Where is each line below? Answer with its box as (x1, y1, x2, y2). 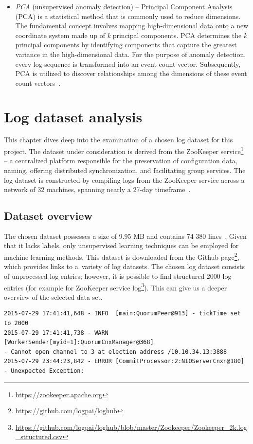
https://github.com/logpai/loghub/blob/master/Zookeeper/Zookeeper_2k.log (15, 422, 247, 432)
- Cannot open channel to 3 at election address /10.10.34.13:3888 (4, 348, 227, 355)
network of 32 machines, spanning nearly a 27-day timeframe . (4, 184, 191, 194)
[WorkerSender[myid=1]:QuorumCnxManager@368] (4, 339, 154, 346)
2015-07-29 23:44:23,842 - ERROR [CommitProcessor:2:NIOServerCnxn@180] (4, 358, 244, 365)
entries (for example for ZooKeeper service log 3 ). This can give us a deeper (4, 281, 227, 292)
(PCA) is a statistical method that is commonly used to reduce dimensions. (15, 11, 241, 21)
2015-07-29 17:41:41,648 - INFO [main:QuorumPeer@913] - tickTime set (4, 310, 241, 317)
